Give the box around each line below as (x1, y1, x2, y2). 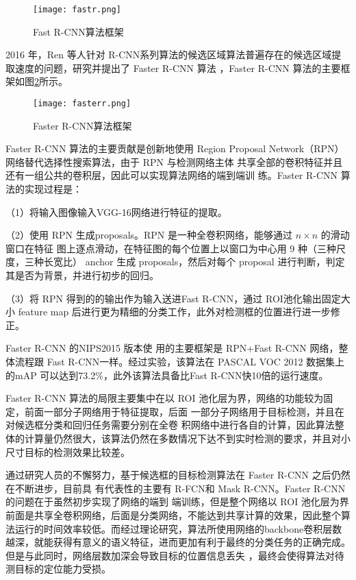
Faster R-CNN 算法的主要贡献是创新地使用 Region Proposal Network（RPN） (5, 141, 344, 156)
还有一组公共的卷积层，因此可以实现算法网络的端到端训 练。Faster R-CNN (5, 168, 338, 182)
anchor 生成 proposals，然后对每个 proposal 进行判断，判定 (85, 254, 345, 269)
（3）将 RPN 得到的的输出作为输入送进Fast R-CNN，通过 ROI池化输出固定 (5, 291, 341, 305)
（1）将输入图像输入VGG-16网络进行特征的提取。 (5, 204, 227, 219)
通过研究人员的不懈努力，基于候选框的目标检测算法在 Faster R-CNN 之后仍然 (5, 468, 351, 482)
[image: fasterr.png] (33, 99, 131, 109)
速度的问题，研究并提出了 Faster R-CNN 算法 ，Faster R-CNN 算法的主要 (14, 60, 341, 75)
